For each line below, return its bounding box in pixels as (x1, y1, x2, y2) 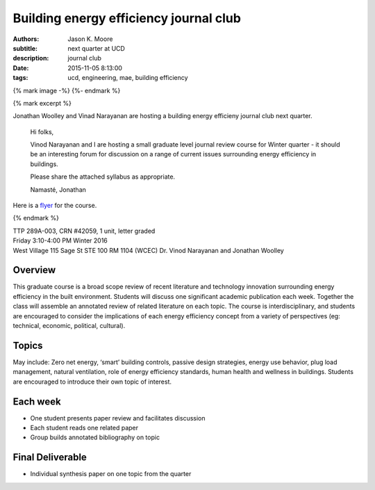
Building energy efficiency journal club (12, 10, 241, 26)
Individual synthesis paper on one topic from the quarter (30, 470, 192, 478)
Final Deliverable (12, 452, 87, 464)
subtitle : (12, 44, 38, 52)
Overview (12, 264, 56, 276)
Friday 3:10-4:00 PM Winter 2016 (12, 236, 108, 245)
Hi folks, (30, 127, 54, 136)
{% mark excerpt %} (12, 99, 72, 107)
